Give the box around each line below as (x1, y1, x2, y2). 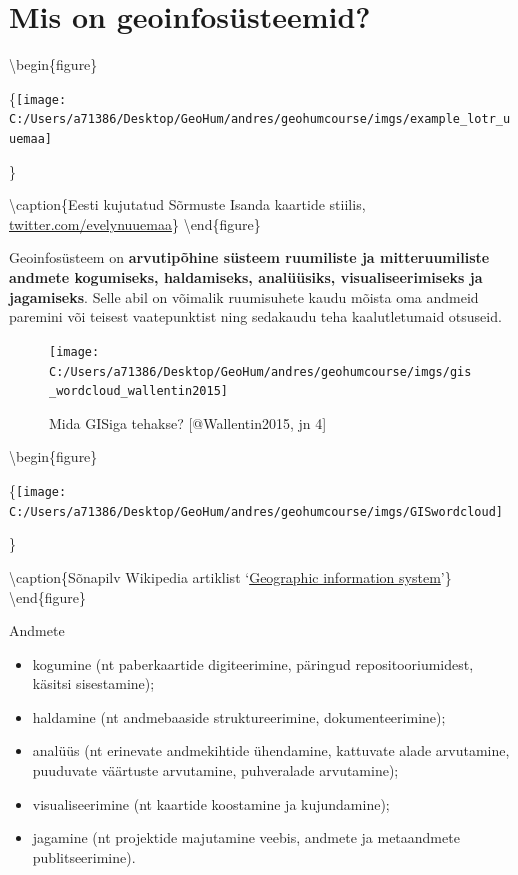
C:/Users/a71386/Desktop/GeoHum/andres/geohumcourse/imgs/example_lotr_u (9, 112, 511, 127)
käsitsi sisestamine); (32, 673, 155, 694)
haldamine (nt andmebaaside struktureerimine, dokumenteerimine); (32, 706, 446, 727)
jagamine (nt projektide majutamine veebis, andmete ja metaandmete (32, 827, 460, 848)
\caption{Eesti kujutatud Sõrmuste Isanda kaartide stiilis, (9, 194, 366, 215)
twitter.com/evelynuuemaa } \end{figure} (9, 213, 261, 234)
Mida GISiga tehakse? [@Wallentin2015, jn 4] (49, 412, 327, 433)
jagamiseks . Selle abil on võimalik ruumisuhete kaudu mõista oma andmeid (9, 286, 479, 307)
